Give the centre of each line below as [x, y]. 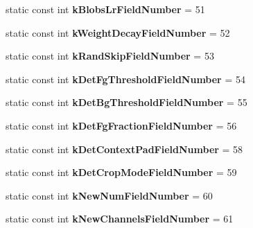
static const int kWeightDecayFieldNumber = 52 [118, 32]
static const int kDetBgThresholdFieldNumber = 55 [127, 102]
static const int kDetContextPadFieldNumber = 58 [124, 149]
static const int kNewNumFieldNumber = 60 [109, 195]
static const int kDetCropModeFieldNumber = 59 [121, 172]
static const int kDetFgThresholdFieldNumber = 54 [125, 79]
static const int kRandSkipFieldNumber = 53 [110, 56]
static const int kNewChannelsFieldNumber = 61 [120, 219]
